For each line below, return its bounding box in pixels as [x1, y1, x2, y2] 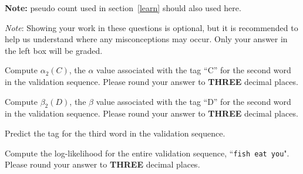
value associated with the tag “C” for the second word [96, 64, 291, 76]
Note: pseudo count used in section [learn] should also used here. [5, 2, 241, 13]
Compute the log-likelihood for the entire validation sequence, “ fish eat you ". [5, 146, 289, 159]
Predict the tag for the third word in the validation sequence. [5, 127, 225, 139]
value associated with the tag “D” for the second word [96, 95, 291, 107]
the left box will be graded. [5, 44, 103, 56]
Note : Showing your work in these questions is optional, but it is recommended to [5, 21, 298, 33]
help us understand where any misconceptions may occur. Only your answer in [5, 33, 288, 45]
